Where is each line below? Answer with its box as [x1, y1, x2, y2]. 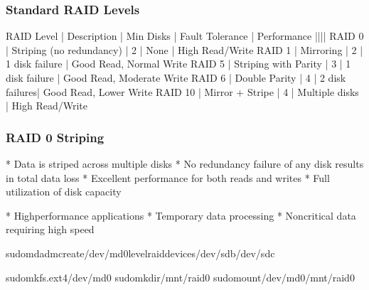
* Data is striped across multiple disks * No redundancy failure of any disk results [6, 156, 364, 171]
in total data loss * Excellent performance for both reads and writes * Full [6, 170, 330, 185]
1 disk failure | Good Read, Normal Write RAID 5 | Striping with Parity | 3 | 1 [6, 56, 351, 71]
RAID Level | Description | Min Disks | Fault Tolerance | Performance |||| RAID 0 [6, 28, 364, 43]
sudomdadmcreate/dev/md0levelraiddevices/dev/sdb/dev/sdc [6, 245, 275, 260]
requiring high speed [6, 222, 95, 237]
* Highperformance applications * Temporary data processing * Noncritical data [6, 208, 356, 222]
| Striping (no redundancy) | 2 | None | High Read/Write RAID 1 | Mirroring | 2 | [6, 42, 363, 57]
